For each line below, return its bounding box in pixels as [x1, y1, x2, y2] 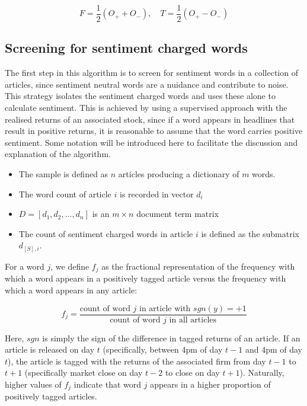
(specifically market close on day [24, 366, 143, 379]
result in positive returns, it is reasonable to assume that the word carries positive [5, 124, 303, 137]
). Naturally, [239, 366, 284, 379]
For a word [5, 260, 44, 272]
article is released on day [5, 343, 95, 356]
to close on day [165, 366, 220, 379]
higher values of [5, 378, 62, 390]
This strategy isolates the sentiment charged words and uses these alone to [5, 89, 276, 102]
